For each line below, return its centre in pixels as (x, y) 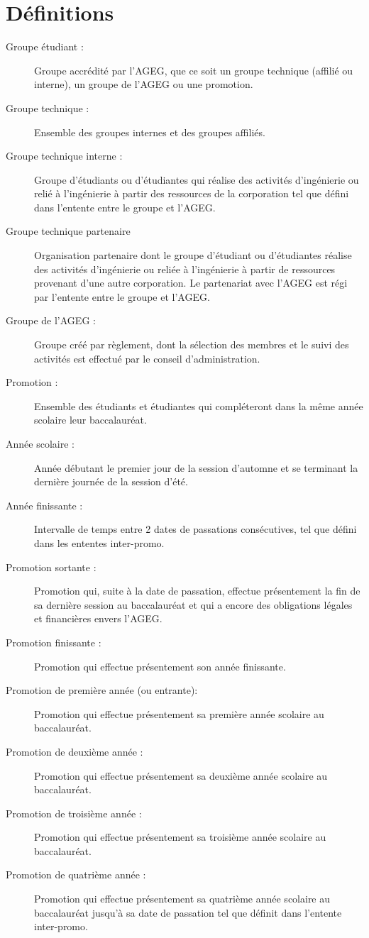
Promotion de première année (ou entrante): (102, 690)
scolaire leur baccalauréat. (90, 420)
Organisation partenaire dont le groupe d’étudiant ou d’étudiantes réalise (193, 255)
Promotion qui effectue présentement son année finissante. (160, 666)
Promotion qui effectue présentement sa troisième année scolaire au (180, 837)
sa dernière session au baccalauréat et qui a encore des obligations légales (193, 604)
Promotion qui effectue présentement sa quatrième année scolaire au (182, 899)
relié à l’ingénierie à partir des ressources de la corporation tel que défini (192, 193)
